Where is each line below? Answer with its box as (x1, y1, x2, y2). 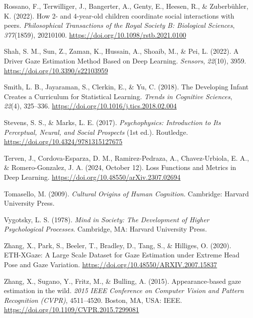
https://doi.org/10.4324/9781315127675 (4, 136, 123, 147)
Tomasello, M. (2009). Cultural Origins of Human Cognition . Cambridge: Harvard (4, 188, 249, 198)
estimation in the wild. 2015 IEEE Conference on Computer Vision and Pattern (4, 285, 244, 296)
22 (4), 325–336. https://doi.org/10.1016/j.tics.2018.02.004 (4, 101, 177, 111)
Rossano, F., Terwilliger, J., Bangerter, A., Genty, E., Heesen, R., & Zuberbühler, (4, 1, 249, 11)
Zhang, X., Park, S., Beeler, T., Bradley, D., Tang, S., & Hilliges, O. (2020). (4, 240, 232, 250)
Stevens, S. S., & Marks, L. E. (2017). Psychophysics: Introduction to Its (4, 117, 221, 127)
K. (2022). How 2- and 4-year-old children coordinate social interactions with (4, 10, 234, 21)
